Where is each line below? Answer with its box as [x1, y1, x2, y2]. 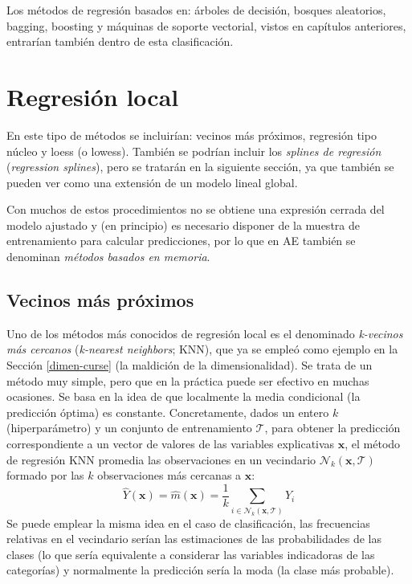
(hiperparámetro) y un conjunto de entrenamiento [6, 419, 252, 436]
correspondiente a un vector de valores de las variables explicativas [6, 435, 335, 452]
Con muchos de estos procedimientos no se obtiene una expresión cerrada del [6, 201, 385, 218]
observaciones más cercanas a [97, 467, 242, 484]
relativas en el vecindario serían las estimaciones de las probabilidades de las [6, 530, 382, 547]
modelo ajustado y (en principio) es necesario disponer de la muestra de [6, 216, 360, 233]
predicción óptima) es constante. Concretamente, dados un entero [6, 403, 329, 420]
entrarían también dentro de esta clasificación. [6, 33, 234, 50]
